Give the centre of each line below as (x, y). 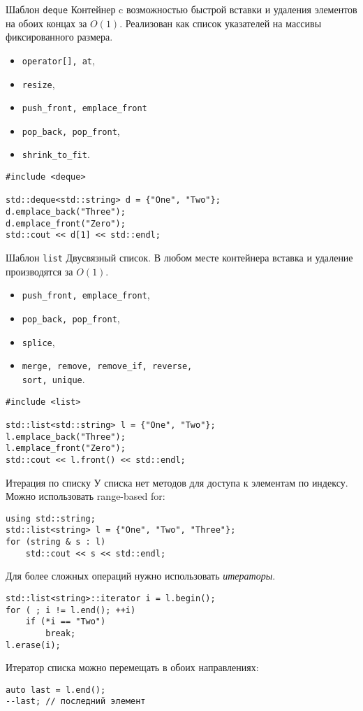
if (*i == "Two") (66, 622)
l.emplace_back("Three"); (66, 437)
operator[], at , (58, 60)
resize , (38, 84)
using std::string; (51, 518)
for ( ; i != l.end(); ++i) (71, 610)
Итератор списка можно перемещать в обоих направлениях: (132, 667)
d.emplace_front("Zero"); (66, 223)
